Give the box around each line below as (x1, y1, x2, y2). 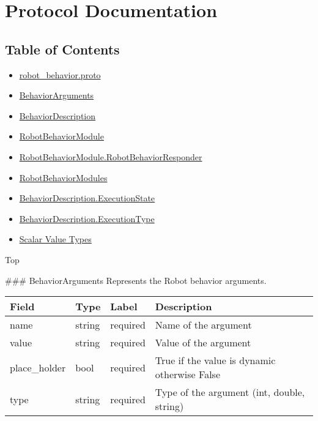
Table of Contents (5, 39, 120, 58)
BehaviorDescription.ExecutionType (19, 212, 155, 225)
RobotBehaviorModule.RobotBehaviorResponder (19, 150, 202, 163)
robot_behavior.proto (19, 68, 101, 81)
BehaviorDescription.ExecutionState (19, 192, 155, 204)
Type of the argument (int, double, (155, 385, 305, 400)
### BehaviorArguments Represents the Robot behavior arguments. (5, 274, 267, 286)
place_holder (10, 360, 66, 374)
